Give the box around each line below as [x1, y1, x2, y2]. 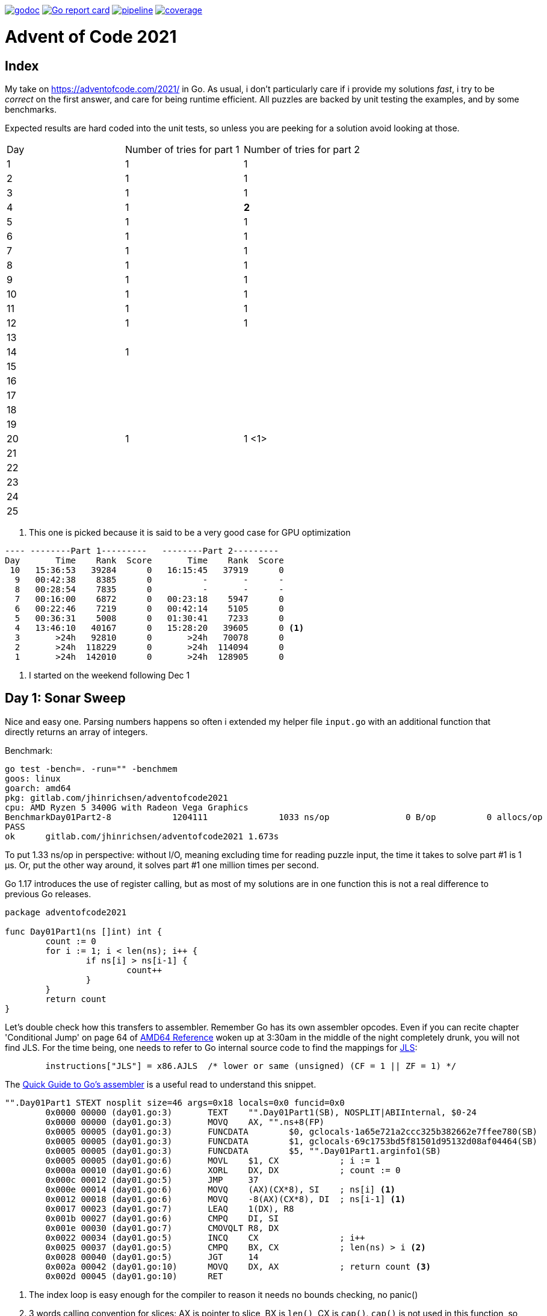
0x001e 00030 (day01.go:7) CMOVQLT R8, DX [45, 1223, 279, 1233]
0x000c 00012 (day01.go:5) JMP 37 [45, 1174, 259, 1185]
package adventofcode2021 [5, 907, 127, 917]
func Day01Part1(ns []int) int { [5, 926, 162, 936]
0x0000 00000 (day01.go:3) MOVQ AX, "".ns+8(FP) [45, 1117, 325, 1127]
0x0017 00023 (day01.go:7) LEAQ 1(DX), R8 [45, 1203, 294, 1214]
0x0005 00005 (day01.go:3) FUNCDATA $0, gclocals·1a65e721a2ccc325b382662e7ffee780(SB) [45, 1126, 538, 1136]
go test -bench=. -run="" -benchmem [5, 763, 178, 774]
